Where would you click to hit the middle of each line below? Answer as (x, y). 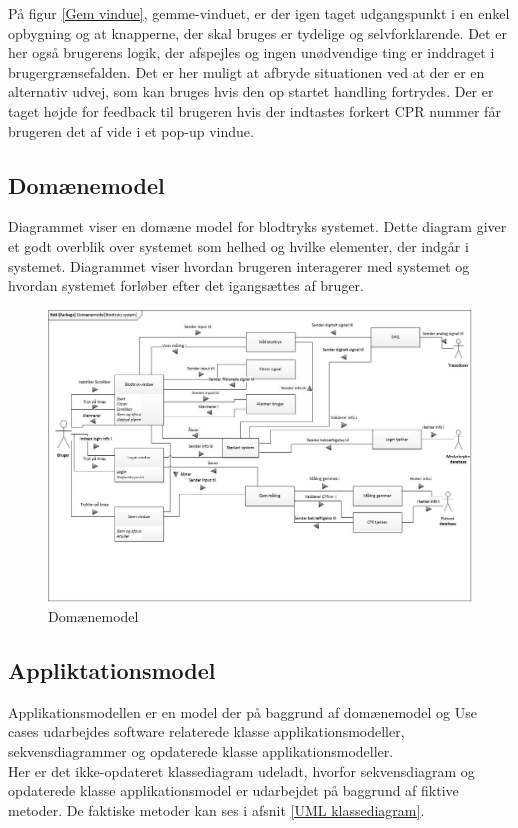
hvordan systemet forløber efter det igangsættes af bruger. (186, 285)
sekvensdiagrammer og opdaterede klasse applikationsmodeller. (201, 751)
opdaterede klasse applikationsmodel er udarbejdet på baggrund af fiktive (233, 790)
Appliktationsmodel (112, 670)
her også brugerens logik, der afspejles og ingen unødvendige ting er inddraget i (251, 52)
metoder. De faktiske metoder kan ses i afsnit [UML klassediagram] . (216, 809)
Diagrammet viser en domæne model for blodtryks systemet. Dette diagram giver (257, 226)
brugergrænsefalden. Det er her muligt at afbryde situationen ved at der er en (246, 71)
